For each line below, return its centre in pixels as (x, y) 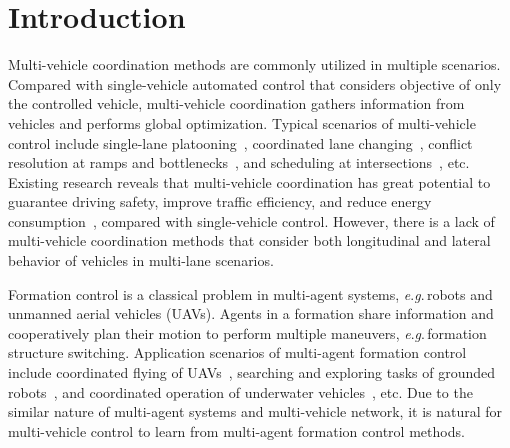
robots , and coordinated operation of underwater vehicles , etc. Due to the (240, 391)
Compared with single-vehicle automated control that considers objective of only (255, 83)
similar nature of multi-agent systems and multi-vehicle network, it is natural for (255, 411)
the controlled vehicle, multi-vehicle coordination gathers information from (236, 103)
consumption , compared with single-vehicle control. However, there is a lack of (251, 220)
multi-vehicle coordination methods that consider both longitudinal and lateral (249, 240)
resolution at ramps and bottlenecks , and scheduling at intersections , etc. (239, 162)
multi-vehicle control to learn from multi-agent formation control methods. (236, 430)
